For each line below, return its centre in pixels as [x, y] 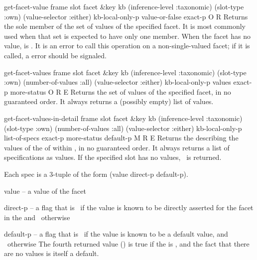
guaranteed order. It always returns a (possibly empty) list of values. [109, 101]
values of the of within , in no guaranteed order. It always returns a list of [117, 147]
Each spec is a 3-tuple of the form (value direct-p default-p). [96, 174]
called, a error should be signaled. [56, 55]
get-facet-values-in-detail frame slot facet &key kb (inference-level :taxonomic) [123, 118]
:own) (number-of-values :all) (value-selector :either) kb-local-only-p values [118, 82]
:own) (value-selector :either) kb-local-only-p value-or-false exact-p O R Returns [126, 16]
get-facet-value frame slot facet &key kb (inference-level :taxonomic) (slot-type [124, 6]
